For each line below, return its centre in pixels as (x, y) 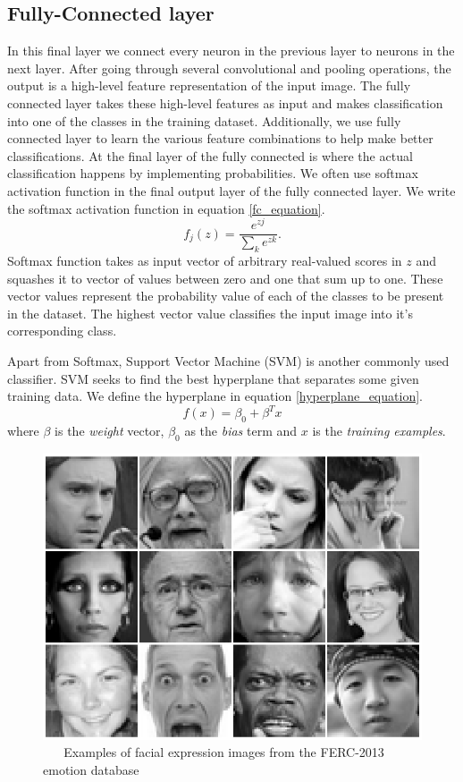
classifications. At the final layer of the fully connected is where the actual (210, 155)
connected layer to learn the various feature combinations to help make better (220, 138)
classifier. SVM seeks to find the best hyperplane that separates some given (213, 378)
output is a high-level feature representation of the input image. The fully (209, 85)
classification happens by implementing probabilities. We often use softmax (213, 173)
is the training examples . (379, 431)
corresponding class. (62, 331)
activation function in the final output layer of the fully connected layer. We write (231, 190)
